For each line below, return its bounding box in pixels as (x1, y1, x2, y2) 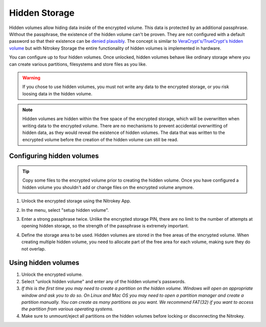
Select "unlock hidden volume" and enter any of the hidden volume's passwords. (21, 278, 186, 284)
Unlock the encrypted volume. (21, 271, 83, 278)
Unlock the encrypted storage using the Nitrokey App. (21, 198, 132, 204)
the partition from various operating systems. (21, 306, 114, 312)
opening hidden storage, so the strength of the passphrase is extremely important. (21, 223, 189, 229)
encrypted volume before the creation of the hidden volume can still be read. (22, 136, 178, 142)
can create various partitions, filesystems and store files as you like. (9, 61, 147, 67)
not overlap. (21, 246, 46, 252)
